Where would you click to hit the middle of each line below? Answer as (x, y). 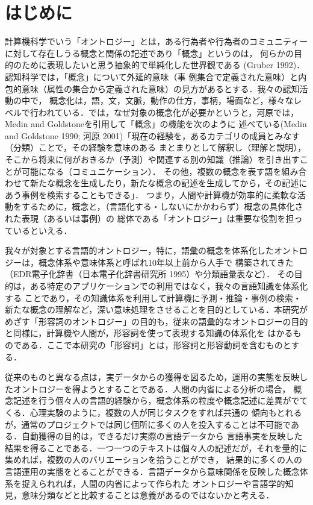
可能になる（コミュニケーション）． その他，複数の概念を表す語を (151, 171)
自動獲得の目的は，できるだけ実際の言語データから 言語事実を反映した (162, 436)
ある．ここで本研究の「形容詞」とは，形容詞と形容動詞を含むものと (156, 344)
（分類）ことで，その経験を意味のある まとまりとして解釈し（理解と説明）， (156, 147)
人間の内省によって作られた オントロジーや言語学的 (183, 483)
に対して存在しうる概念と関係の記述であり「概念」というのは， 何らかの (150, 53)
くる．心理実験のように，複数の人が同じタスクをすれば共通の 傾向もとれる (153, 412)
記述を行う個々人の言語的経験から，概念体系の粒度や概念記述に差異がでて (160, 400)
